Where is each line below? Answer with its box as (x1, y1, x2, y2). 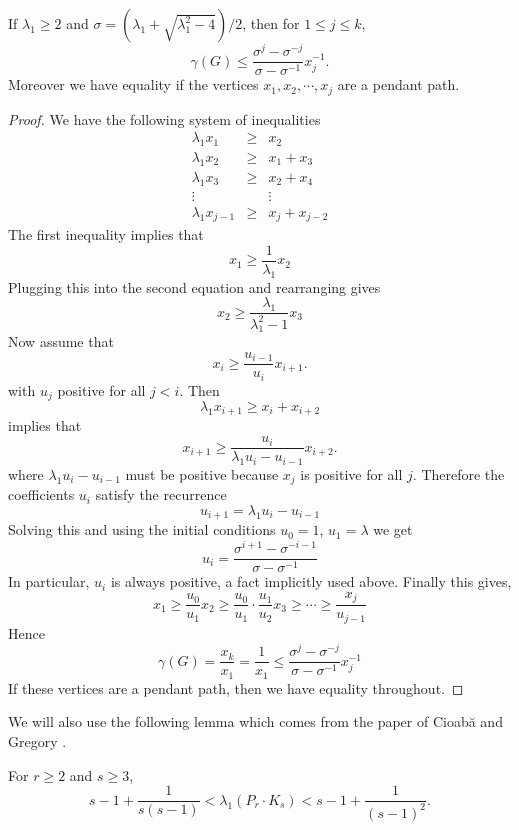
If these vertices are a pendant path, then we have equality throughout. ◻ (8, 677, 464, 698)
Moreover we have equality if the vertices (8, 74, 259, 95)
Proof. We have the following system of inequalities (8, 108, 321, 129)
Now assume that (8, 331, 114, 352)
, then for (242, 13, 300, 33)
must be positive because (125, 463, 279, 484)
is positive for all (300, 463, 403, 484)
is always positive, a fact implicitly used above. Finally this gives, (110, 571, 512, 592)
